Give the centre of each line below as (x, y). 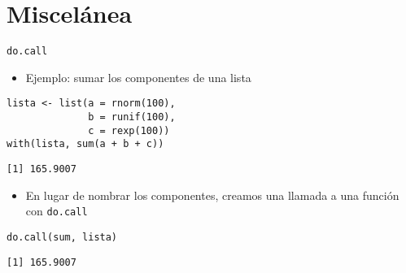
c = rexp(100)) (129, 130)
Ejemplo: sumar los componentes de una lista (138, 77)
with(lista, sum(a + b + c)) (85, 144)
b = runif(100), (132, 117)
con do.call (57, 211)
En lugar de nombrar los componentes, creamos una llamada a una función (212, 195)
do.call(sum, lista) (62, 237)
